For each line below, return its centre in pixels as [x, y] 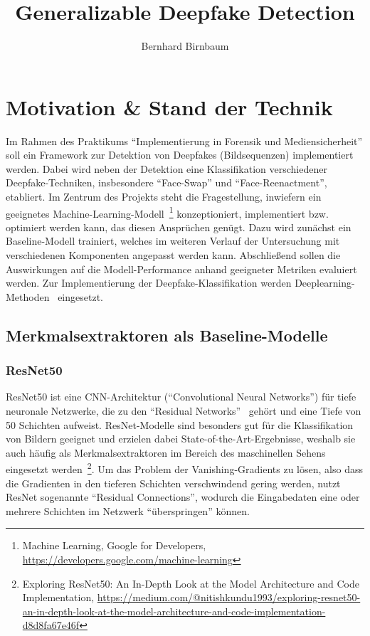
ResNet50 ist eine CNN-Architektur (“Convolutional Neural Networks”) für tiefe [181, 397]
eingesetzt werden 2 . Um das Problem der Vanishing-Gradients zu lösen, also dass [184, 468]
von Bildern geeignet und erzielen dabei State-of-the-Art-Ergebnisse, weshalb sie [181, 439]
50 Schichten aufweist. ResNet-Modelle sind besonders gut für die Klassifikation [180, 424]
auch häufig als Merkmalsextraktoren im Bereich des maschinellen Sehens [166, 452]
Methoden [28, 296]
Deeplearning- [325, 283]
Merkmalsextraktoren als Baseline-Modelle [167, 335]
